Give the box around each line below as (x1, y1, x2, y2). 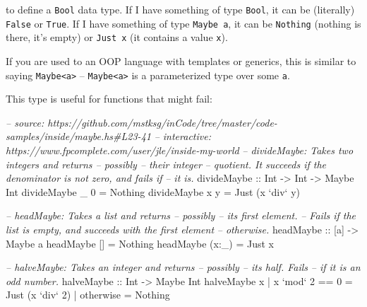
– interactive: (154, 129, 211, 144)
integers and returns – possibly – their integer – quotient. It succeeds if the (6, 156, 326, 171)
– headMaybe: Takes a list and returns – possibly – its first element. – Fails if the (6, 208, 356, 223)
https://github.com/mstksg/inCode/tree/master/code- (47, 115, 277, 129)
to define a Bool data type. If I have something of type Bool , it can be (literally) (6, 2, 355, 16)
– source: (6, 115, 44, 129)
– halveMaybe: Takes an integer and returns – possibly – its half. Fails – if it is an (6, 260, 361, 274)
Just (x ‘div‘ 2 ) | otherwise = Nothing (6, 287, 170, 302)
